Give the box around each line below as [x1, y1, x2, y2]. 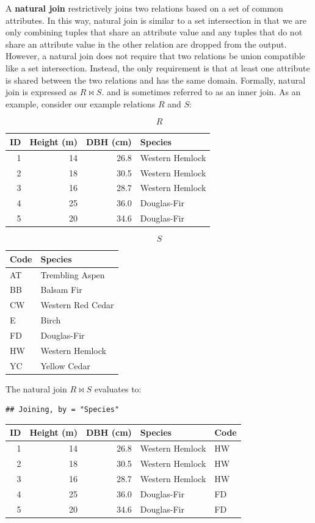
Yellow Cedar [40, 359, 90, 372]
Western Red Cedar [40, 298, 114, 311]
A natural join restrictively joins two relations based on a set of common [5, 2, 283, 14]
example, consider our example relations [5, 97, 156, 110]
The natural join [5, 382, 67, 395]
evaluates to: [94, 382, 142, 395]
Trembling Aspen [40, 268, 105, 281]
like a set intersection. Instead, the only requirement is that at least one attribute [5, 61, 310, 74]
